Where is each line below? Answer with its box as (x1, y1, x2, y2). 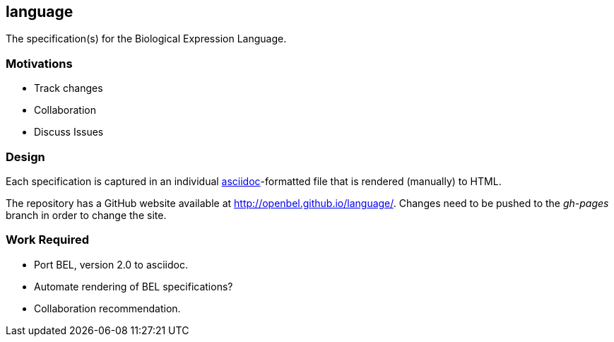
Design (6, 149, 45, 164)
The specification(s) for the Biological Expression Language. (6, 33, 287, 45)
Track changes (34, 82, 103, 95)
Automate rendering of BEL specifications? (34, 280, 233, 293)
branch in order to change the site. (6, 208, 167, 221)
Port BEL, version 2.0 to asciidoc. (34, 258, 188, 271)
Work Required (6, 232, 90, 247)
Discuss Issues (34, 126, 104, 138)
